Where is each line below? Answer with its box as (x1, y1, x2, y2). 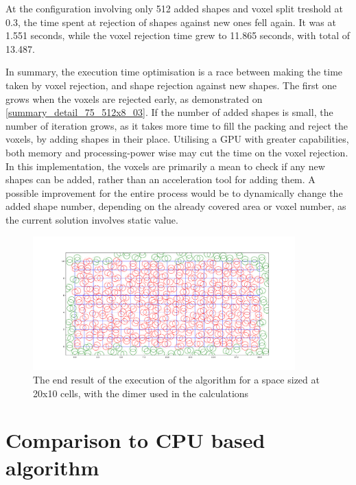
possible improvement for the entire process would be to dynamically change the (5, 185, 343, 200)
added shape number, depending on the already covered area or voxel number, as (5, 199, 346, 213)
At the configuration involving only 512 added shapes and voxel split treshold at (5, 1, 343, 15)
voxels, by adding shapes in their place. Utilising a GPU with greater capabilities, (5, 132, 349, 146)
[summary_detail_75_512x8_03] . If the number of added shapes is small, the (5, 105, 333, 119)
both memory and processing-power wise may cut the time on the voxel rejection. (5, 145, 348, 159)
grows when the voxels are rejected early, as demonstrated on (5, 91, 263, 106)
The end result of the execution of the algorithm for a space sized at (33, 372, 320, 386)
